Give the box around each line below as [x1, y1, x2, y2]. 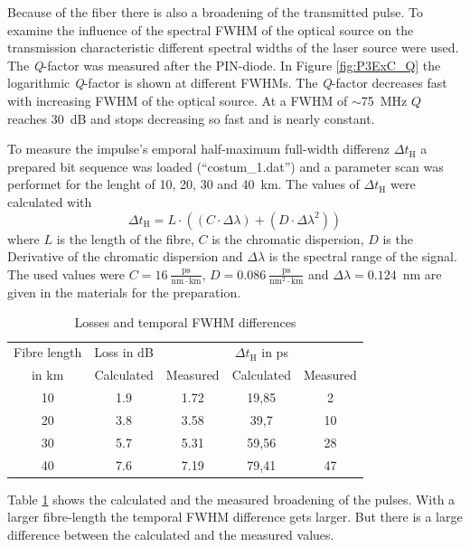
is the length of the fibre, [56, 229, 194, 248]
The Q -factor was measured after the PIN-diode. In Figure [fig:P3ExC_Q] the [7, 55, 441, 74]
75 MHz [361, 90, 408, 109]
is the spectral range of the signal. [268, 247, 457, 266]
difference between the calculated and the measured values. [7, 524, 334, 543]
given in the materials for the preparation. [7, 282, 241, 301]
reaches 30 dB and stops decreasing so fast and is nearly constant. [7, 108, 375, 127]
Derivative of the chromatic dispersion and [7, 247, 243, 266]
